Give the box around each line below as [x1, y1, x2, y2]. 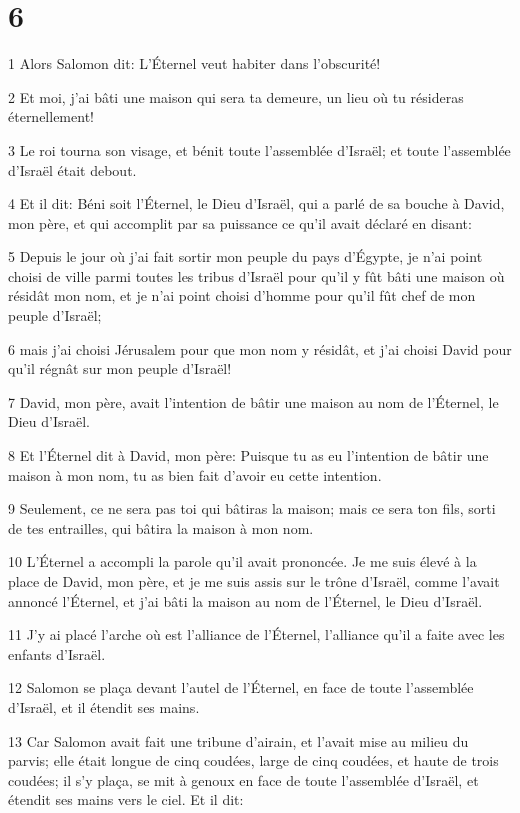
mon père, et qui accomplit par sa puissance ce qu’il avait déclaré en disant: [8, 212, 472, 233]
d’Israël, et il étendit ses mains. [8, 696, 200, 717]
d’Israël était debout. [8, 159, 137, 180]
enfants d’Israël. [8, 643, 106, 664]
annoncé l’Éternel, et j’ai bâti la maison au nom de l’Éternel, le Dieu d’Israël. [8, 590, 483, 611]
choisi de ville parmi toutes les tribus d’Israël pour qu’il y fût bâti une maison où [8, 265, 505, 286]
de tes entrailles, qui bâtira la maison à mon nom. [8, 517, 314, 538]
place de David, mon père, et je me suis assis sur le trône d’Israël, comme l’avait [8, 571, 500, 591]
